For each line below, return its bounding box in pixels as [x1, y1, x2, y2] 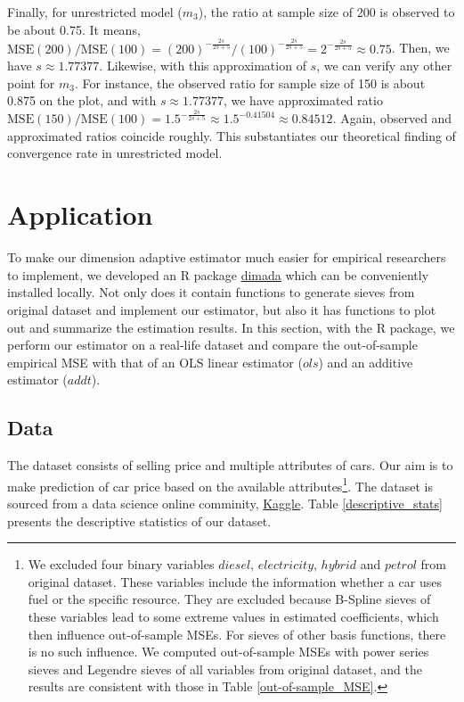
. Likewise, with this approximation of [99, 56, 306, 75]
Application [7, 196, 153, 233]
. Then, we [391, 38, 450, 57]
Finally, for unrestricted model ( [7, 3, 183, 21]
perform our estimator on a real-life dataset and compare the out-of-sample [7, 335, 418, 354]
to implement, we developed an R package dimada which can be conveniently [7, 265, 429, 284]
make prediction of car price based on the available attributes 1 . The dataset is [7, 474, 434, 495]
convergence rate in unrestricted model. [7, 144, 223, 162]
